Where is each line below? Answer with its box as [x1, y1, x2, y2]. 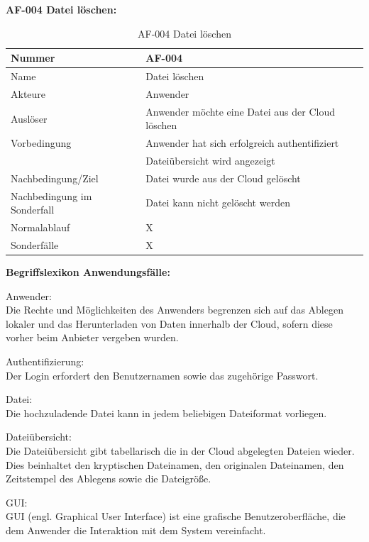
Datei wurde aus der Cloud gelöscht [145, 170, 301, 185]
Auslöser [11, 111, 48, 126]
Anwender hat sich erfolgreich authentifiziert [145, 135, 339, 150]
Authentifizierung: [6, 354, 84, 369]
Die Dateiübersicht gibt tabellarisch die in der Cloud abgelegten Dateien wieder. [6, 443, 355, 458]
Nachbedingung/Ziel [11, 170, 99, 185]
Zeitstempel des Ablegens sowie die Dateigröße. [6, 471, 211, 486]
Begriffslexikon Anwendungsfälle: [6, 265, 170, 280]
